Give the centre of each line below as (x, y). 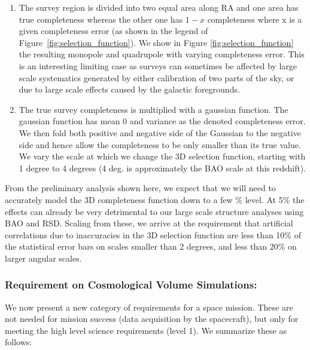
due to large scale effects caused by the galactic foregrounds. (129, 89)
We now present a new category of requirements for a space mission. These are (149, 307)
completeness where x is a (255, 19)
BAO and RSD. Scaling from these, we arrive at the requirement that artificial (149, 223)
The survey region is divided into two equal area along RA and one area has (159, 7)
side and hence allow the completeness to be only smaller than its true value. (160, 144)
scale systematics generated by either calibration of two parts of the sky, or (156, 77)
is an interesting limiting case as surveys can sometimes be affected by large (158, 65)
